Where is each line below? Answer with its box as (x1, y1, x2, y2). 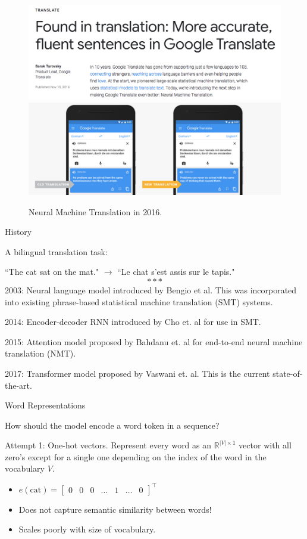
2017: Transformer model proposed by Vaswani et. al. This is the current (5, 367, 270, 379)
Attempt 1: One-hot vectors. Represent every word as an (5, 439, 212, 451)
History (5, 225, 32, 238)
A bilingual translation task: (5, 245, 108, 258)
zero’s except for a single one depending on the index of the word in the (5, 450, 267, 463)
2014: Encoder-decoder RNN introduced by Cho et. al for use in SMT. (5, 315, 261, 328)
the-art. (5, 379, 32, 391)
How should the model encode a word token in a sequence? (5, 419, 220, 431)
